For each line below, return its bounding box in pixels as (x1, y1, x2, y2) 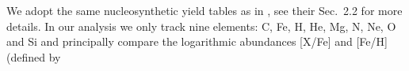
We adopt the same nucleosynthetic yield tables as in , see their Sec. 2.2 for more (6, 2, 403, 18)
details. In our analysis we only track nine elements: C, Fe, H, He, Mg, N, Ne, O (6, 17, 396, 34)
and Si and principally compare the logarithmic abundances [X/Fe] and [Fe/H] (6, 33, 388, 50)
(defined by (6, 48, 61, 65)
